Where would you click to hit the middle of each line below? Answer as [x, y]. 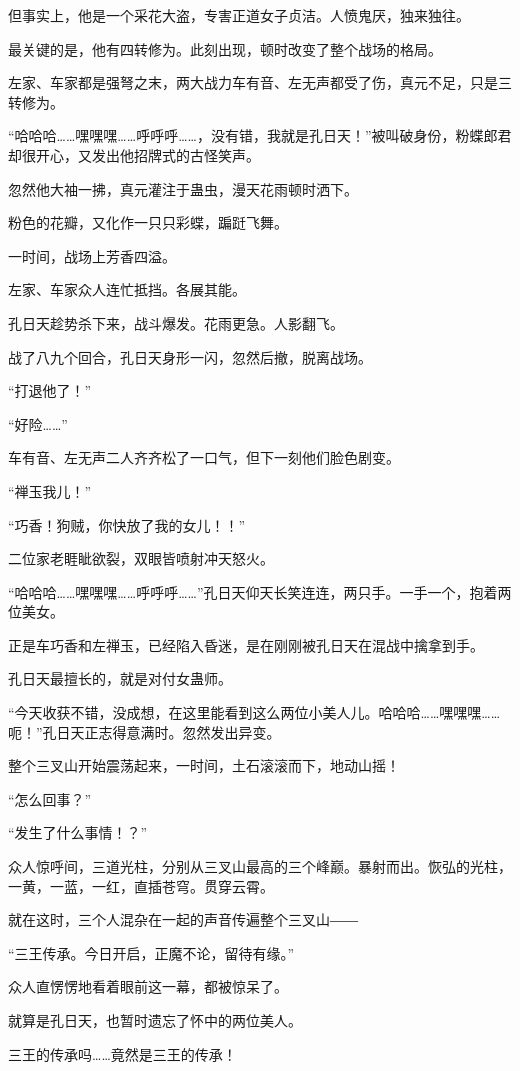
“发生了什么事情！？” [78, 832]
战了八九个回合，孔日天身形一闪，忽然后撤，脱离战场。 [190, 356]
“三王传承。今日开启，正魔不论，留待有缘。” [151, 952]
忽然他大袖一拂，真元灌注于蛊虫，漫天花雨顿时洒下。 [183, 188]
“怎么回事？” [50, 798]
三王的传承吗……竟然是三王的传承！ [122, 1053]
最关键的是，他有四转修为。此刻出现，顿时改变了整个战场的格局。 [225, 48]
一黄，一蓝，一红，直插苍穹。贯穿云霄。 [141, 885]
